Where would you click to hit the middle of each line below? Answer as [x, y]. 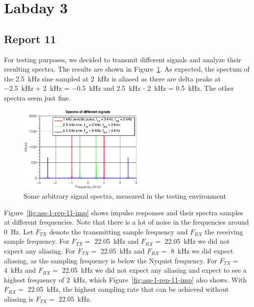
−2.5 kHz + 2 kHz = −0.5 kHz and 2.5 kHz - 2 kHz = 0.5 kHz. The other [119, 88]
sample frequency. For [37, 241]
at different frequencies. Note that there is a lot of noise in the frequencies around [127, 222]
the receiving [224, 231]
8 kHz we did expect [202, 250]
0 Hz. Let [19, 231]
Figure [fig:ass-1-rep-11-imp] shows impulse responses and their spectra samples [124, 212]
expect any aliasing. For [40, 250]
